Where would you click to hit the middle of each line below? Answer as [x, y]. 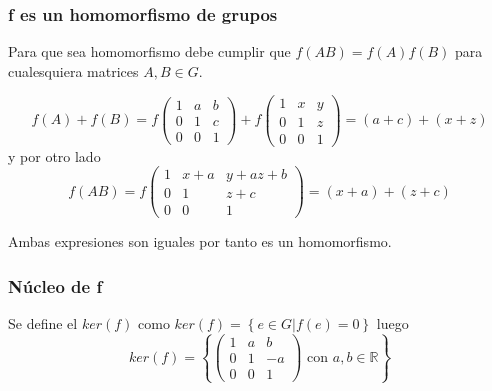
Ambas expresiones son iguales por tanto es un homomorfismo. [200, 241]
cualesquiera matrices [73, 70]
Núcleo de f [55, 285]
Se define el [43, 323]
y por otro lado [54, 155]
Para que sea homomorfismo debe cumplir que [149, 51]
